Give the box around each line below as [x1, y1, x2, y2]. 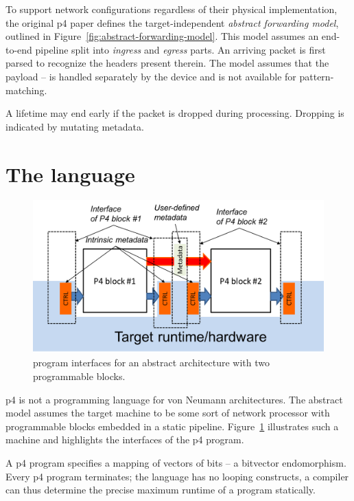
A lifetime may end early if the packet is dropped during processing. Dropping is [5, 106, 344, 120]
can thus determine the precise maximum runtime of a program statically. [5, 482, 316, 497]
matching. [5, 82, 47, 97]
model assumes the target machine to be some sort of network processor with [5, 405, 330, 420]
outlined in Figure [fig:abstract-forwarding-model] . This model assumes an [5, 29, 319, 43]
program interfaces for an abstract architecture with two [33, 355, 270, 370]
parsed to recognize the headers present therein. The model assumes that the [5, 56, 329, 70]
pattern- [299, 69, 334, 83]
